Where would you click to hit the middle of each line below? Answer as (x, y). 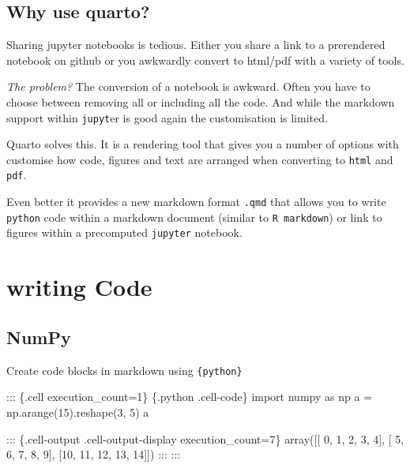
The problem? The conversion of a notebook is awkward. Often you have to (188, 86)
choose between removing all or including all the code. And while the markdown (201, 101)
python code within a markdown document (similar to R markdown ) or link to (194, 217)
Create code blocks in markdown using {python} (124, 370)
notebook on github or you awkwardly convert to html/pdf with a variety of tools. (205, 60)
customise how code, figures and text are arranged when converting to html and (200, 159)
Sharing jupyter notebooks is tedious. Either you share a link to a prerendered (196, 45)
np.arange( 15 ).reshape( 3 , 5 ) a (78, 412)
